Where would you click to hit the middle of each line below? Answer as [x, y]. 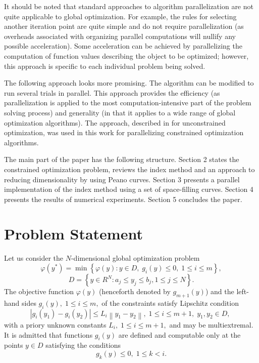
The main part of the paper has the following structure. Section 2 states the [122, 159]
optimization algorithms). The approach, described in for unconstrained [115, 122]
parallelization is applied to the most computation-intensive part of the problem [128, 103]
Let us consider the [34, 258]
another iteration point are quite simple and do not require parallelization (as [124, 26]
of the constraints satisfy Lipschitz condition [170, 302]
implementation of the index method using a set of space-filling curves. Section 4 [129, 189]
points [14, 345]
